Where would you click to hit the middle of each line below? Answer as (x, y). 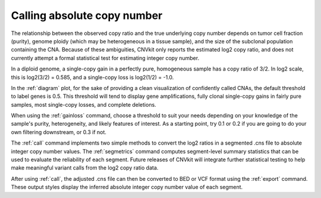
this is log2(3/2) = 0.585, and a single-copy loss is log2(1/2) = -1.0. (92, 77)
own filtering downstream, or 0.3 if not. (59, 132)
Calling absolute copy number (87, 15)
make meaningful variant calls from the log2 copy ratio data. (85, 168)
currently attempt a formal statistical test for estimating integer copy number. (105, 58)
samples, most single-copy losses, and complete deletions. (84, 104)
